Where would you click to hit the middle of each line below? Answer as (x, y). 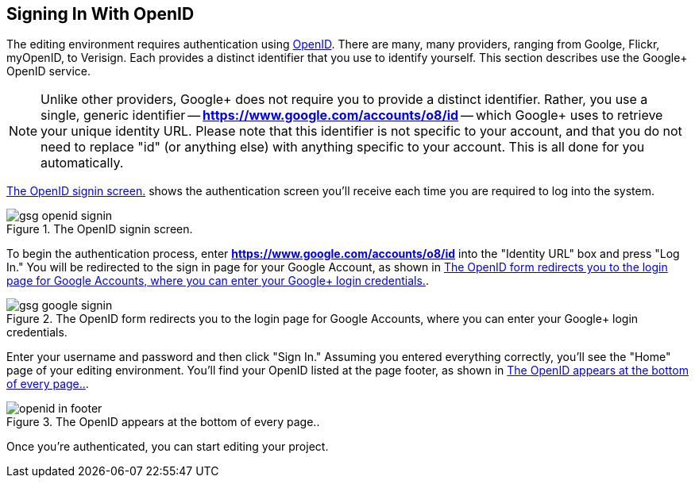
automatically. (82, 163)
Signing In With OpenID (100, 14)
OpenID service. (49, 71)
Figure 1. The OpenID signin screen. (100, 229)
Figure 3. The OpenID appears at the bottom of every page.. (163, 422)
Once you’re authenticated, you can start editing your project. (168, 447)
